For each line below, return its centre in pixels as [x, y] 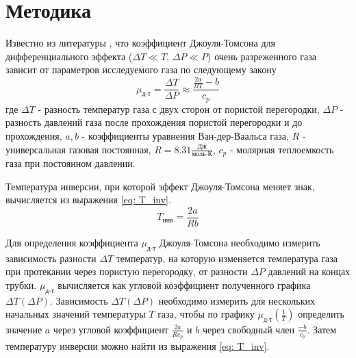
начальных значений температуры [76, 314]
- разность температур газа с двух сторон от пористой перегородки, [179, 108]
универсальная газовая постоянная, [78, 149]
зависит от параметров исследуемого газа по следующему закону [141, 69]
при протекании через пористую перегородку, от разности [127, 271]
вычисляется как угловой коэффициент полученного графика [184, 284]
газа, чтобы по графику [206, 314]
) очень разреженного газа [262, 56]
